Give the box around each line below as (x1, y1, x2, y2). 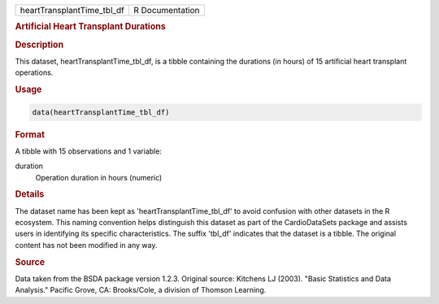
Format (15, 128, 45, 140)
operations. (15, 67, 54, 77)
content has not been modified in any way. (15, 240, 158, 250)
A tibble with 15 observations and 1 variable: (15, 146, 163, 156)
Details (15, 189, 45, 200)
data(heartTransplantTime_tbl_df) (32, 107, 170, 117)
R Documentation (133, 5, 200, 15)
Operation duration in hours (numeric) (35, 172, 163, 182)
